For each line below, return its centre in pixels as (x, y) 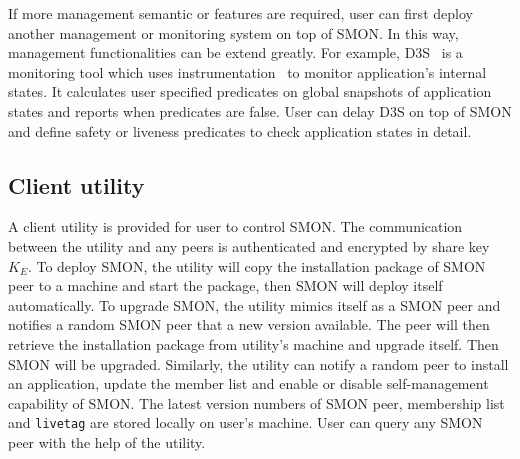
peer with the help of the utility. (107, 441)
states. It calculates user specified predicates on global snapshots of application (250, 91)
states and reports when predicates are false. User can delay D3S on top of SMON (260, 110)
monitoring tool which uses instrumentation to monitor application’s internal (247, 71)
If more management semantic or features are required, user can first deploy (240, 13)
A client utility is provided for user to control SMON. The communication (235, 226)
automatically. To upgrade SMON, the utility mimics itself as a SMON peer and (254, 304)
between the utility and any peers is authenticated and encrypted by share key (249, 245)
